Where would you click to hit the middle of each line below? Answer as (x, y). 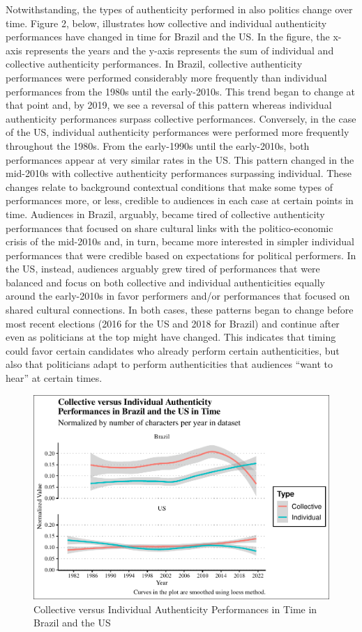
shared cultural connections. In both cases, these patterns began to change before (180, 310)
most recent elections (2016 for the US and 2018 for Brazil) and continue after (173, 323)
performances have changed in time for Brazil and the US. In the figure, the (168, 37)
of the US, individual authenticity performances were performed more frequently (178, 132)
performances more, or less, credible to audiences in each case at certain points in (180, 200)
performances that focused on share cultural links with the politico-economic (169, 228)
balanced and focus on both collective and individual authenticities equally (165, 282)
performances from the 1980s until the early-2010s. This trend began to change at (180, 91)
